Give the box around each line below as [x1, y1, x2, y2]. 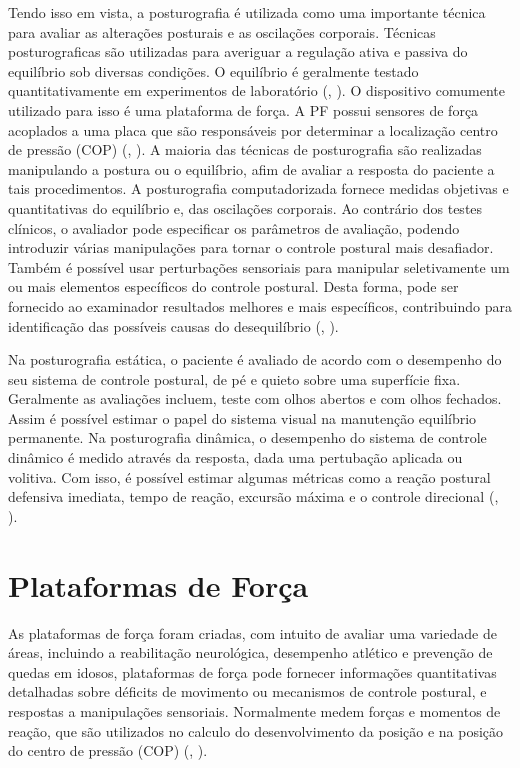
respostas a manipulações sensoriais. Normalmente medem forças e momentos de [8, 700, 501, 721]
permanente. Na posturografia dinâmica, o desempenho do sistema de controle [8, 427, 487, 448]
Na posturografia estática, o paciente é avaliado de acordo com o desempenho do [8, 349, 502, 370]
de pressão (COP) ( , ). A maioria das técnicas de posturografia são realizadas [8, 139, 482, 160]
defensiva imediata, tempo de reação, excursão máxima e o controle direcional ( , [8, 486, 499, 507]
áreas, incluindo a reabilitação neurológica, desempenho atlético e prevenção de [8, 642, 493, 663]
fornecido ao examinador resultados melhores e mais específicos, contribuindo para [8, 295, 512, 316]
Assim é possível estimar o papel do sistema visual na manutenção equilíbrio [8, 407, 477, 428]
